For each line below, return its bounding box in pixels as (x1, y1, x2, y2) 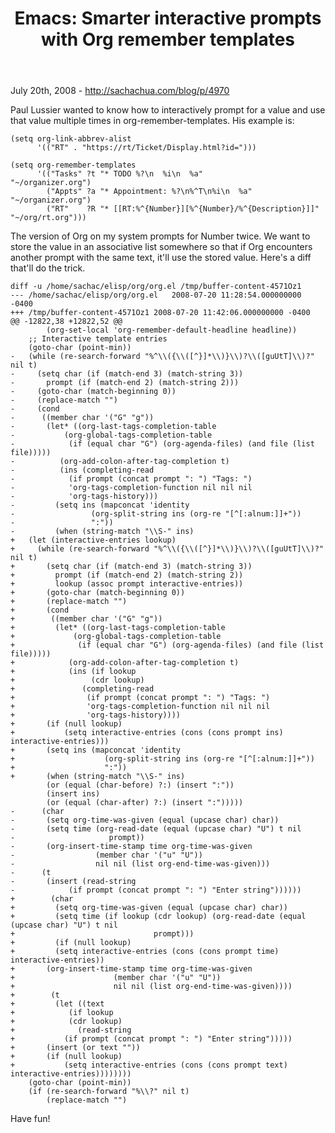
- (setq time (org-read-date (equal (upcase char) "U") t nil (10, 824, 302, 834)
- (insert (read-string (10, 877, 137, 887)
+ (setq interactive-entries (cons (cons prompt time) (10, 947, 280, 957)
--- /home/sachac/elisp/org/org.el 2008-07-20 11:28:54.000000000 (10, 290, 302, 301)
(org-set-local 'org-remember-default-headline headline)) (46, 325, 298, 336)
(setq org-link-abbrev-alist (10, 134, 132, 144)
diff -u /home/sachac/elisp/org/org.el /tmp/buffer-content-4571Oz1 (10, 282, 302, 292)
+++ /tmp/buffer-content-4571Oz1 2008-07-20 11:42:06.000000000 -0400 (10, 308, 311, 318)
